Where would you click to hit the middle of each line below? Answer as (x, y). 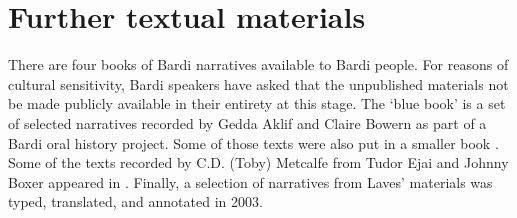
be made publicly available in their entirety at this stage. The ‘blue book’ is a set (257, 103)
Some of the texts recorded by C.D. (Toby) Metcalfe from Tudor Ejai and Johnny (258, 162)
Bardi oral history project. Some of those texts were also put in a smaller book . (253, 142)
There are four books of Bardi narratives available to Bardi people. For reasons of (258, 64)
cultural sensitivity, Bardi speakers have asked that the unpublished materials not (258, 83)
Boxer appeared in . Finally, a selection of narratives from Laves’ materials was (250, 181)
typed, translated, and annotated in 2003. (135, 201)
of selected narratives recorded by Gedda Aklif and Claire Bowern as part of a (247, 122)
